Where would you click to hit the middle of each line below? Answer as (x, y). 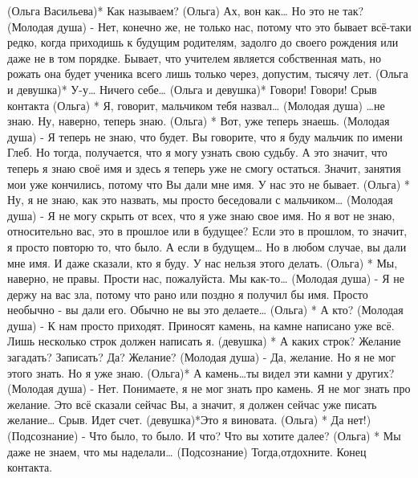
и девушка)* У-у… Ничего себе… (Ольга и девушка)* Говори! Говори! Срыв (192, 89)
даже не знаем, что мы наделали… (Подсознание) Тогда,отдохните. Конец (187, 451)
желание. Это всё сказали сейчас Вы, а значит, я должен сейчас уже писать (192, 404)
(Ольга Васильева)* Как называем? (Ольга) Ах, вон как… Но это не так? (186, 10)
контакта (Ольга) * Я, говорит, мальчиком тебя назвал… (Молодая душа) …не (196, 105)
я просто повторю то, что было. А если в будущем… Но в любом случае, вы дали (207, 246)
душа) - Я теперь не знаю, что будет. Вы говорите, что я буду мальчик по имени (205, 136)
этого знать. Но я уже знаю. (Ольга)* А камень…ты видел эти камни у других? (201, 372)
